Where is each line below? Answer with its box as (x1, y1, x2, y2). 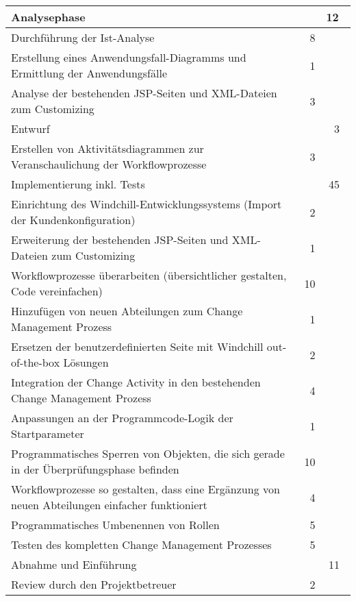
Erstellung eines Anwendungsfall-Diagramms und (11, 49, 246, 65)
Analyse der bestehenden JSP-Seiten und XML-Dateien (11, 85, 277, 101)
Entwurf (11, 121, 50, 136)
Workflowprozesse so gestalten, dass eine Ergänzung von (11, 481, 280, 497)
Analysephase (11, 9, 86, 25)
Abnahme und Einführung (11, 556, 137, 572)
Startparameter (11, 426, 84, 441)
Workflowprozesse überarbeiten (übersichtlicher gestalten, (11, 267, 287, 283)
